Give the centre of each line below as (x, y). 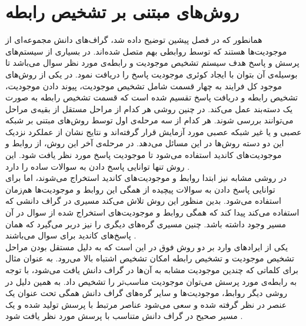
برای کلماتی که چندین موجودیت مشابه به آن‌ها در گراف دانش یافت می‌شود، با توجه (152, 270)
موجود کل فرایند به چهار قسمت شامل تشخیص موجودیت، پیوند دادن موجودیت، (144, 85)
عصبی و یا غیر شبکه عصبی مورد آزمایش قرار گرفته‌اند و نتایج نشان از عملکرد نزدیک (154, 131)
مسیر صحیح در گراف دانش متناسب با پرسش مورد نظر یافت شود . (124, 316)
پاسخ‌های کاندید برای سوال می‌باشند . (71, 235)
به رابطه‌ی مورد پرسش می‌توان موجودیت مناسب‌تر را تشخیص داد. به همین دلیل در (151, 281)
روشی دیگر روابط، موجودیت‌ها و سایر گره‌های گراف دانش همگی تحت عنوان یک (147, 293)
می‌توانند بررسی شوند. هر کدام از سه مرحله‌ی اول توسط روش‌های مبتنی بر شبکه (149, 120)
